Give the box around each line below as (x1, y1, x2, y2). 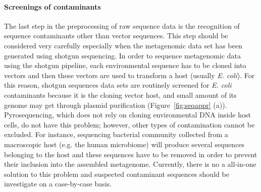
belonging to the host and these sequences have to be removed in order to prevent (4, 149, 257, 159)
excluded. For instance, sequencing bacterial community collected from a (4, 129, 228, 140)
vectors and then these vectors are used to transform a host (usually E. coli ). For (4, 70, 255, 80)
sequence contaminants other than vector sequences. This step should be (4, 30, 228, 41)
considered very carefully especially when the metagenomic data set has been (4, 40, 242, 50)
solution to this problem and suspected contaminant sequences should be (4, 168, 229, 179)
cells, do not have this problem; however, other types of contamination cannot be (4, 119, 255, 130)
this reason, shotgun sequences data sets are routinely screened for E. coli (4, 80, 232, 90)
